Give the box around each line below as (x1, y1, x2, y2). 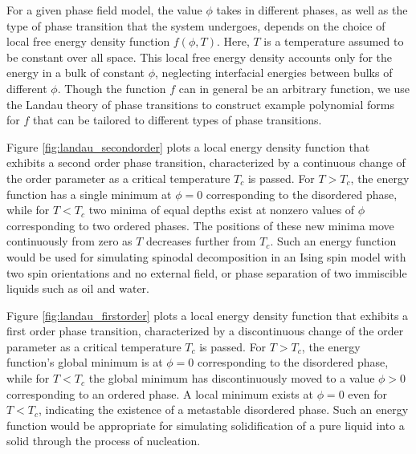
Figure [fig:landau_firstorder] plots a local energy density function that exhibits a (6, 306, 409, 323)
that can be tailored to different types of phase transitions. (32, 111, 322, 128)
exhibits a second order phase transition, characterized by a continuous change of (6, 154, 406, 171)
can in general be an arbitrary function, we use (178, 79, 410, 96)
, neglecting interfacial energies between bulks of (155, 64, 393, 81)
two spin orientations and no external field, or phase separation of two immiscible (6, 264, 407, 281)
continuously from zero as (6, 233, 133, 249)
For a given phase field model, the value (6, 2, 202, 18)
